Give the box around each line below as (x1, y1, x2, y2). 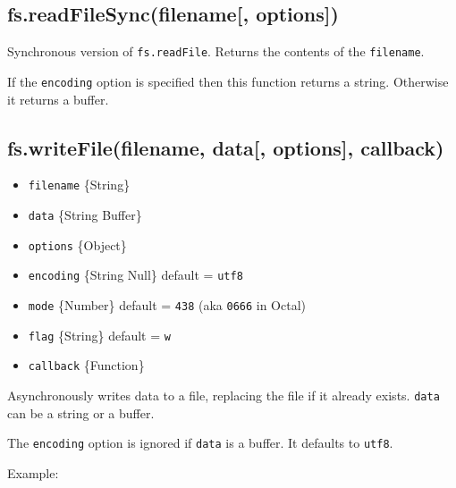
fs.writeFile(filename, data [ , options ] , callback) (7, 133, 444, 161)
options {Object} (28, 235, 127, 254)
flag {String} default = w (28, 325, 171, 344)
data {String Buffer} (28, 205, 142, 223)
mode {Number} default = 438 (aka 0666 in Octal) (28, 295, 307, 314)
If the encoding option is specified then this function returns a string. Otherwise (7, 72, 449, 90)
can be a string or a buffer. (7, 403, 155, 422)
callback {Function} (28, 356, 145, 374)
